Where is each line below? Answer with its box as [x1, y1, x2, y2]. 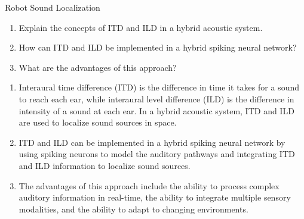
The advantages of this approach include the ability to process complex [19, 179, 280, 192]
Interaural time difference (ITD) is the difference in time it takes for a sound [19, 81, 299, 93]
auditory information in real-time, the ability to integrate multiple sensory [19, 191, 291, 204]
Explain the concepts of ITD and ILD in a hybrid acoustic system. [19, 21, 263, 33]
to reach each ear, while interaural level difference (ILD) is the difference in [19, 92, 294, 105]
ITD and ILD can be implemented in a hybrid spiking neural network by [19, 136, 285, 148]
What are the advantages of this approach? [19, 61, 177, 73]
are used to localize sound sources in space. [19, 116, 177, 129]
